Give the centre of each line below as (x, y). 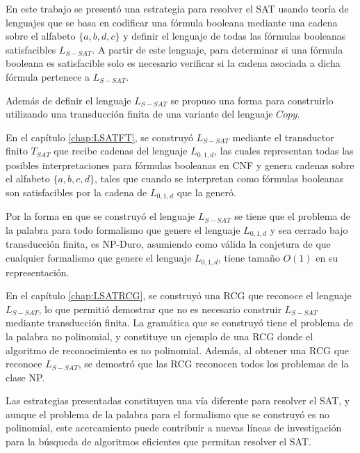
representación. (38, 272)
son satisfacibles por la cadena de (76, 192)
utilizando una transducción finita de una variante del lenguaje (139, 114)
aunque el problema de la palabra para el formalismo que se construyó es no (167, 414)
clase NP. (25, 377)
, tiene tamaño (249, 258)
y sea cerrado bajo (309, 230)
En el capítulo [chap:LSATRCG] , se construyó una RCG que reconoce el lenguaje (179, 295)
